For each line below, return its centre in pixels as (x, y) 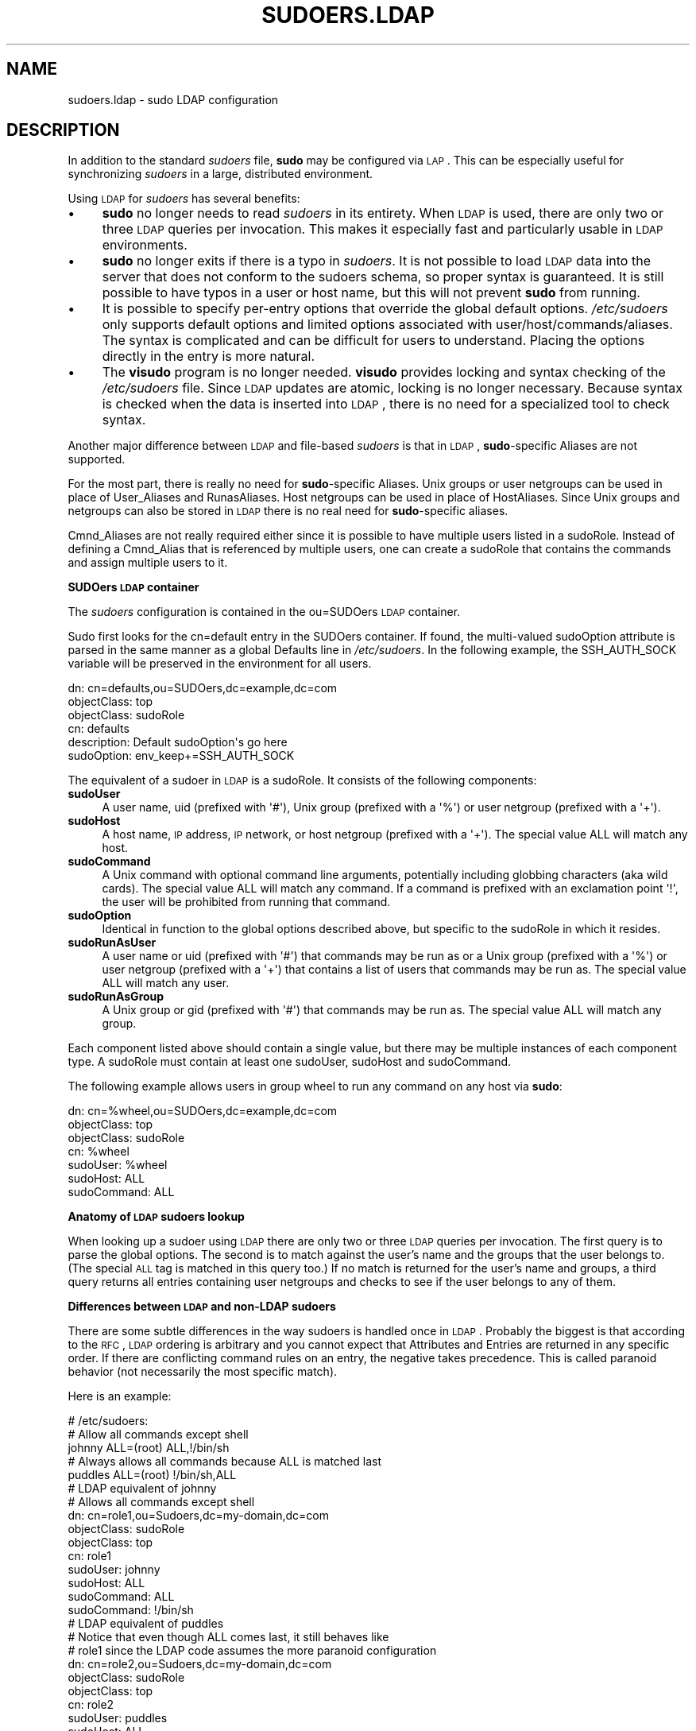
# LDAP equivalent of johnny (142, 1489)
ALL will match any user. (166, 983)
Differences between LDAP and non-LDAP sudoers (202, 1307)
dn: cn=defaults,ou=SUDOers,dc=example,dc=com (203, 688)
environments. (145, 245)
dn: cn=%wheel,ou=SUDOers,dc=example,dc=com (203, 1111)
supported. (97, 459)
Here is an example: (120, 1396)
